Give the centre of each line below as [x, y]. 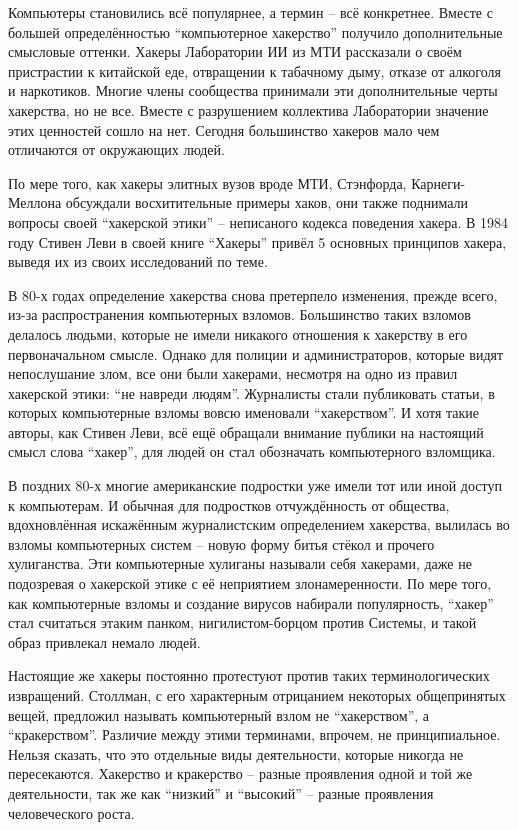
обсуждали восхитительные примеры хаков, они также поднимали [267, 202]
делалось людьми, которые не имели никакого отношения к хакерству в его [238, 333]
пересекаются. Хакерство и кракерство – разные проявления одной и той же [240, 773]
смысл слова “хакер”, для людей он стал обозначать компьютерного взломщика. [252, 451]
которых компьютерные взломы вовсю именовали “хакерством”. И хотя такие [244, 412]
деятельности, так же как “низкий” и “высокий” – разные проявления [221, 792]
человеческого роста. [71, 812]
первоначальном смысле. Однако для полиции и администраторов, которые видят [256, 353]
